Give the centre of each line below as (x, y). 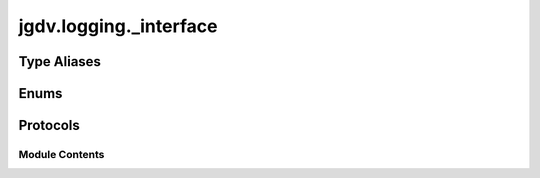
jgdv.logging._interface (118, 26)
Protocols (49, 125)
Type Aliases (60, 61)
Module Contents (61, 154)
